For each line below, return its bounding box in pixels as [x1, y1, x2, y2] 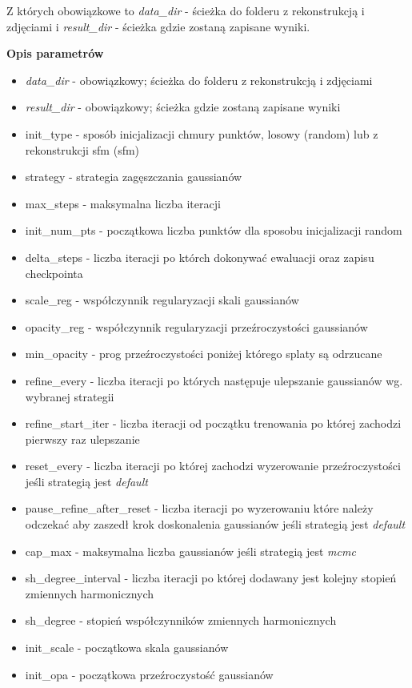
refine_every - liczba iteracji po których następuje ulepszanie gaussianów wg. [25, 372, 403, 388]
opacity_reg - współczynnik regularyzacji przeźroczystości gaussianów [25, 318, 368, 335]
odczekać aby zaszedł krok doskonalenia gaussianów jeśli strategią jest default [25, 516, 406, 533]
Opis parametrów [6, 45, 104, 62]
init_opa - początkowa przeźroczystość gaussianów [25, 666, 274, 682]
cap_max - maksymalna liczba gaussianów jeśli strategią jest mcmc [25, 542, 356, 559]
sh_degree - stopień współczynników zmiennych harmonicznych [25, 612, 337, 629]
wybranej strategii [25, 388, 114, 404]
